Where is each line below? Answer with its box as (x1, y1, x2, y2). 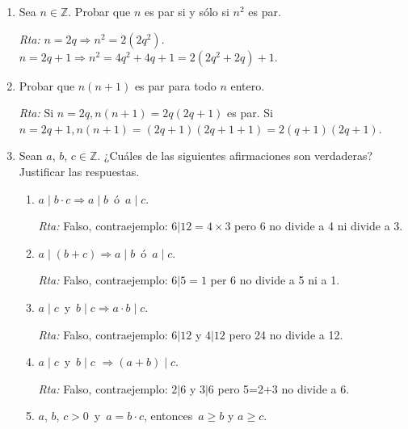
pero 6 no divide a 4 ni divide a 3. (234, 217, 403, 234)
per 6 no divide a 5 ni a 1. (210, 271, 340, 288)
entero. (230, 77, 265, 94)
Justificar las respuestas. (19, 162, 140, 179)
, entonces (143, 407, 193, 424)
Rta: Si (19, 104, 54, 121)
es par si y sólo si (144, 3, 229, 19)
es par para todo (134, 77, 217, 94)
